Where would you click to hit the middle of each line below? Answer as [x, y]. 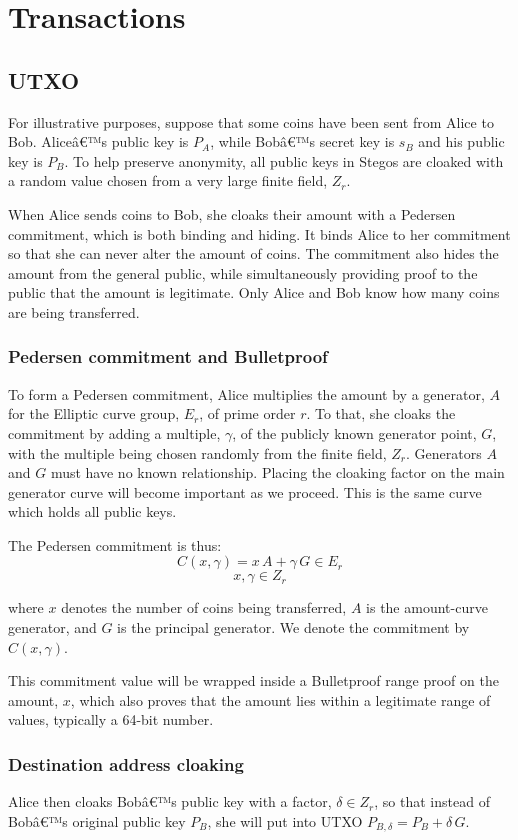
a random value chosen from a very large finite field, [168, 180]
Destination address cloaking [126, 763]
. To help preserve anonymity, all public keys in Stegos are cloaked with [284, 160]
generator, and [52, 627]
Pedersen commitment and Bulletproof [168, 356]
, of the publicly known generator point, [354, 432]
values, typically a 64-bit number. [111, 719]
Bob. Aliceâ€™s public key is [98, 141]
